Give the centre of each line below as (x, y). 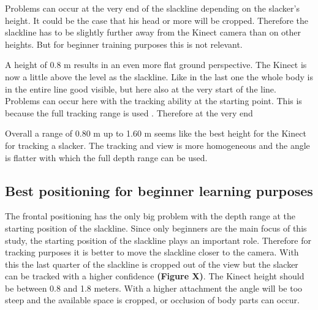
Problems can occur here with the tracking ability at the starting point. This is (153, 101)
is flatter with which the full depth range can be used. (106, 157)
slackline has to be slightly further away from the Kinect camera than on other (153, 32)
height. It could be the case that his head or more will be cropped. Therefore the (157, 20)
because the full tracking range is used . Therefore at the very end (129, 112)
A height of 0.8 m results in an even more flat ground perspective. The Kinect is (156, 65)
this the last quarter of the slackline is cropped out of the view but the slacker (152, 264)
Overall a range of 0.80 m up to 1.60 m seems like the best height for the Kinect (156, 133)
